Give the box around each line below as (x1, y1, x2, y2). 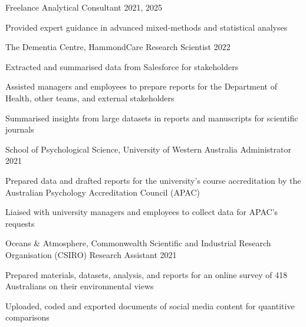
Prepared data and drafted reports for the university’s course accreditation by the (5, 174, 301, 186)
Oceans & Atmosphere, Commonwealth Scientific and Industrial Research (5, 237, 271, 249)
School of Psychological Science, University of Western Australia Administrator (5, 143, 291, 155)
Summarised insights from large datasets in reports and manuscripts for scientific (5, 111, 298, 124)
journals (5, 123, 34, 136)
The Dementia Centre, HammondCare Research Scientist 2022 (5, 41, 231, 53)
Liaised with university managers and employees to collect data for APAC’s (5, 206, 278, 218)
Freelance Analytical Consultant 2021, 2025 (5, 1, 162, 13)
